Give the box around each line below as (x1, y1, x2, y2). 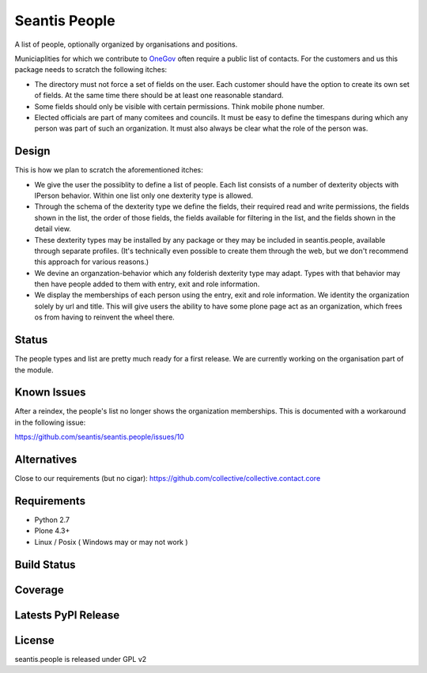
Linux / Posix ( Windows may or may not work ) (34, 537, 189, 546)
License (14, 633, 55, 647)
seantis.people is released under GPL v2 (14, 654, 147, 664)
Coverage (14, 583, 64, 596)
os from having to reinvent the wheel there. (34, 312, 176, 322)
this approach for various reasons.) (34, 257, 149, 267)
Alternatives (14, 453, 77, 467)
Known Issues (14, 386, 86, 399)
